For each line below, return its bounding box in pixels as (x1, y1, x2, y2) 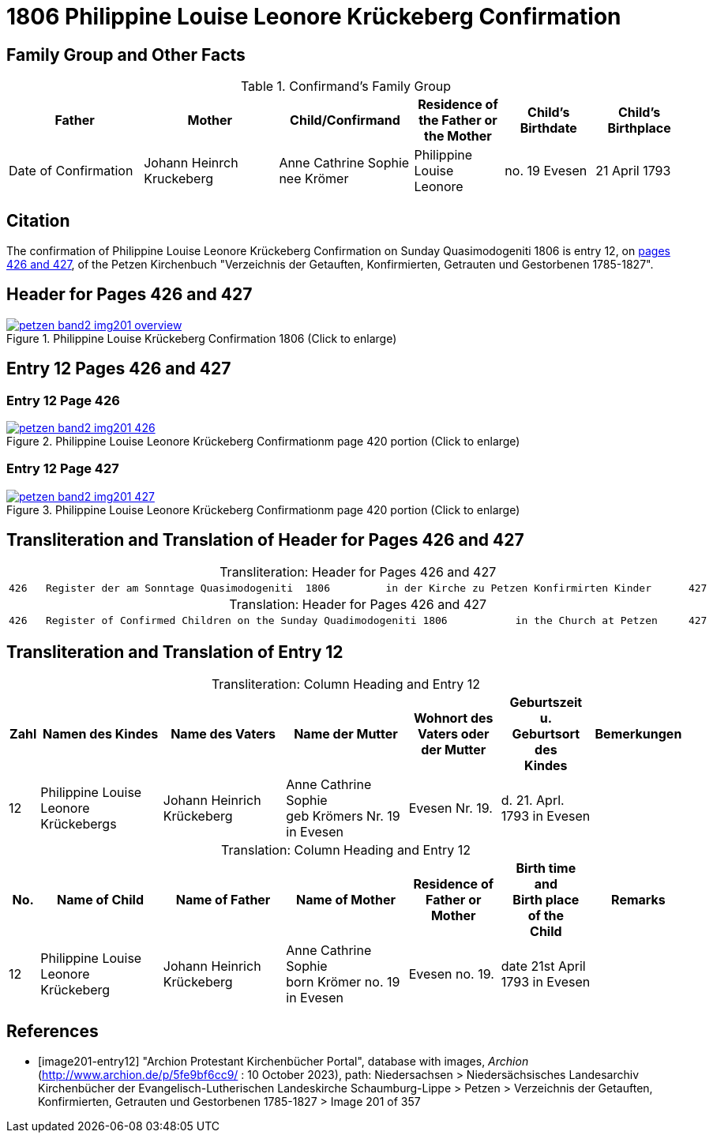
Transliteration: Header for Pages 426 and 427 (220, 563, 497, 580)
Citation (6, 210, 70, 231)
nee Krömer (279, 171, 349, 187)
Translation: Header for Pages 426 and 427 (229, 596, 487, 612)
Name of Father (175, 891, 271, 908)
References (6, 1021, 99, 1041)
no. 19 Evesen (505, 163, 587, 179)
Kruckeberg (144, 171, 214, 187)
